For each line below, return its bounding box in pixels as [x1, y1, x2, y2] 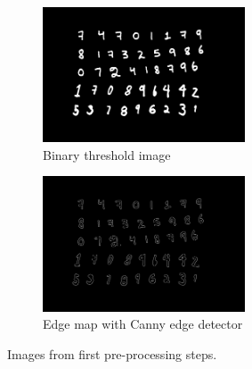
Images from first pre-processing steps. [7, 344, 217, 363]
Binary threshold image [43, 145, 171, 164]
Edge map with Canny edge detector [43, 314, 243, 333]
